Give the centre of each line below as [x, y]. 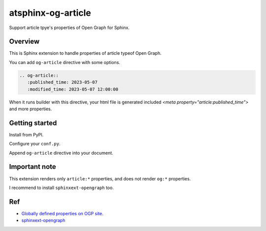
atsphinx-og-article [50, 13]
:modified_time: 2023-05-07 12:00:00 [73, 89]
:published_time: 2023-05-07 [63, 82]
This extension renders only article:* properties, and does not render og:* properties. [100, 179]
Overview [24, 42]
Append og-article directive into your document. [61, 153]
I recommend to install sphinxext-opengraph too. [62, 188]
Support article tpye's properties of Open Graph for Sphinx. [69, 28]
